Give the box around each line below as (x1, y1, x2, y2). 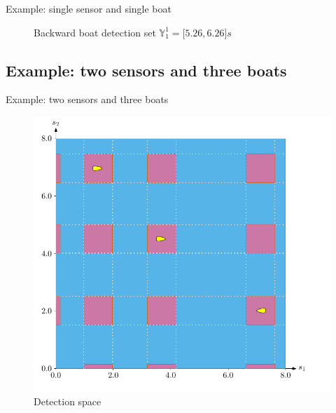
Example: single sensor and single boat (6, 1, 171, 15)
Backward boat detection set (34, 25, 156, 39)
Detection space (34, 393, 101, 408)
